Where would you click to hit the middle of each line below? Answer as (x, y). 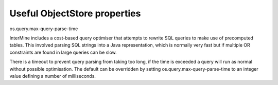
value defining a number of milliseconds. (53, 76)
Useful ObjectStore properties (75, 13)
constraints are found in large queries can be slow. (63, 52)
